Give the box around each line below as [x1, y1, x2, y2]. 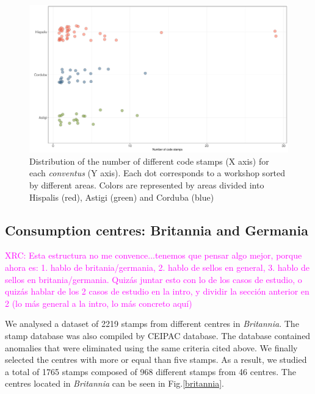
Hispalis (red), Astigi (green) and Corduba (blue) [29, 190, 214, 203]
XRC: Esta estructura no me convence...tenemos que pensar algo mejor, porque [5, 249, 302, 262]
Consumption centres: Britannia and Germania [5, 220, 308, 239]
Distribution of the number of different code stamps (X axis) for [29, 154, 269, 167]
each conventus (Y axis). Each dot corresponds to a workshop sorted [29, 167, 286, 179]
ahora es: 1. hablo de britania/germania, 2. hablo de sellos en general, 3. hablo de [5, 260, 310, 273]
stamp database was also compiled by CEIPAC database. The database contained [5, 329, 311, 342]
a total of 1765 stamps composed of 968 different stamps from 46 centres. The [5, 365, 296, 378]
